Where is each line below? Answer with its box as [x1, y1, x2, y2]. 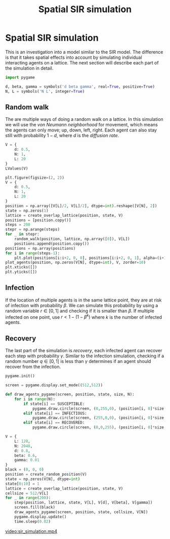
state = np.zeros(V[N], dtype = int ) [5, 476, 80, 482]
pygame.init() [5, 374, 35, 379]
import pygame [5, 75, 35, 80]
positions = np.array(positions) [5, 246, 76, 251]
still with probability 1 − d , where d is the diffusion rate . [5, 132, 119, 139]
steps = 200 [5, 222, 30, 227]
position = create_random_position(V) [5, 472, 87, 477]
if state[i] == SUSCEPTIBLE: [23, 401, 85, 407]
